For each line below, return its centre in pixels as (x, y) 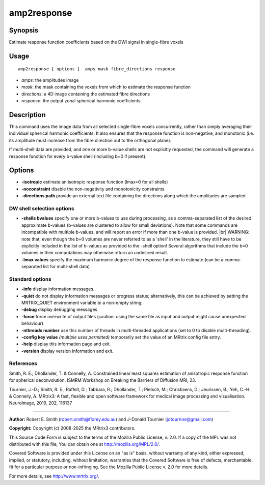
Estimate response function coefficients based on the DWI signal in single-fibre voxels (96, 42)
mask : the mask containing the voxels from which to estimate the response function (106, 87)
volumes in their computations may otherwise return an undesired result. (95, 253)
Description (27, 115)
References (23, 364)
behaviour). (33, 323)
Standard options (30, 279)
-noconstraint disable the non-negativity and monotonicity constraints (93, 189)
